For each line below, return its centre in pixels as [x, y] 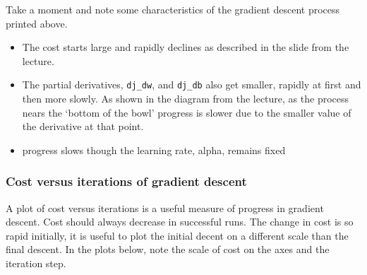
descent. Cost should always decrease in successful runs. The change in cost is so [180, 222]
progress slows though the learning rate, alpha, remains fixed [154, 150]
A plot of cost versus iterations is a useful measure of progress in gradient [165, 207]
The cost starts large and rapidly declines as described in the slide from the [186, 47]
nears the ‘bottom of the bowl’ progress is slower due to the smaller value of [187, 112]
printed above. [37, 23]
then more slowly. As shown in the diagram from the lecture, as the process [186, 99]
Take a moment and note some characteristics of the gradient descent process [173, 9]
